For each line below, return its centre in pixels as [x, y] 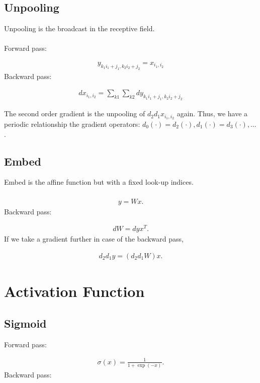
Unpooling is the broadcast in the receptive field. [79, 28]
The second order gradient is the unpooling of [75, 113]
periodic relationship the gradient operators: [72, 124]
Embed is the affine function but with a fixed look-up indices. [99, 182]
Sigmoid [25, 323]
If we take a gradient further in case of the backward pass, [94, 239]
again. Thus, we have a [212, 113]
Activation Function [74, 291]
